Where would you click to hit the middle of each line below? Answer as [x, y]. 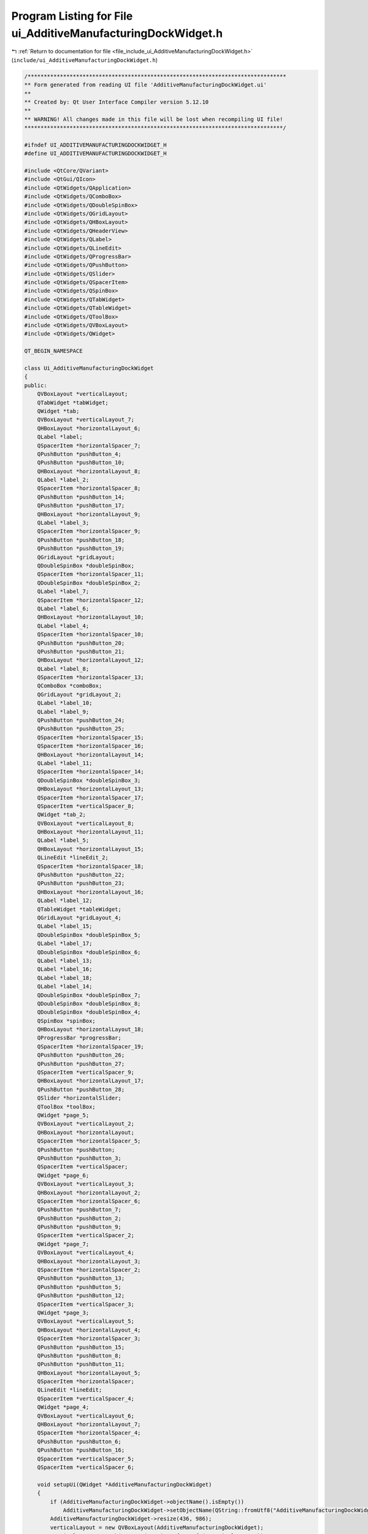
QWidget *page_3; [63, 1312]
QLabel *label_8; [63, 669]
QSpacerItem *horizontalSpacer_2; [89, 1270]
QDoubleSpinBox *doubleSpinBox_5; [89, 935]
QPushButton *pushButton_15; [81, 1347]
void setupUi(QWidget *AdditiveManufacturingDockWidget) [125, 1484]
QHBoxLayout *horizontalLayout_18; [90, 1030]
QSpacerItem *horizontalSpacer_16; [90, 746]
